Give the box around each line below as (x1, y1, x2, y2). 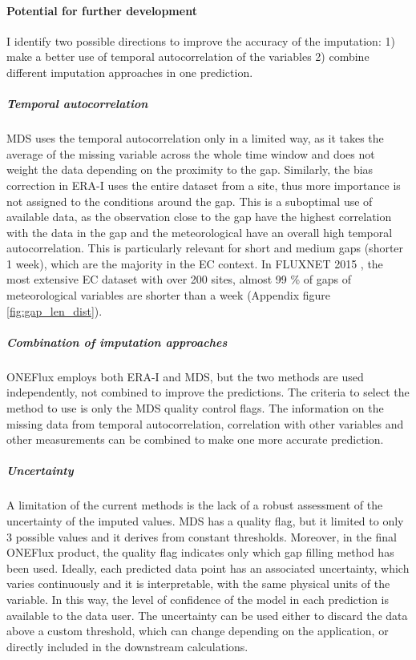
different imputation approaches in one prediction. (6, 63, 253, 80)
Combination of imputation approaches (6, 333, 228, 350)
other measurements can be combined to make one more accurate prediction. (6, 431, 384, 448)
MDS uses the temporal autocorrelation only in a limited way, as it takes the (6, 130, 384, 147)
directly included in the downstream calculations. (6, 638, 248, 654)
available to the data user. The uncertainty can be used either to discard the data (6, 606, 408, 623)
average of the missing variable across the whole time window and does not (6, 145, 375, 162)
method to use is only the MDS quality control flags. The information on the (6, 400, 384, 417)
